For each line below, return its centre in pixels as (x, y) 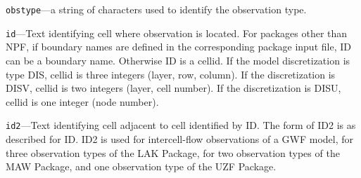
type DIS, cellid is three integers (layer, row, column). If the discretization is (171, 74)
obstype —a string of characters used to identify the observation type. (156, 9)
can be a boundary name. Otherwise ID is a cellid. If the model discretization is (178, 60)
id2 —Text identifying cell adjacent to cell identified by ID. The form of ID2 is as (181, 125)
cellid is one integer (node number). (82, 101)
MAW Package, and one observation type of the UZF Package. (141, 166)
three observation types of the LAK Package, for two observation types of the (173, 152)
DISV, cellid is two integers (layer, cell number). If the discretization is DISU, (173, 88)
